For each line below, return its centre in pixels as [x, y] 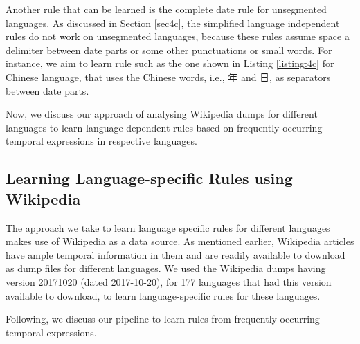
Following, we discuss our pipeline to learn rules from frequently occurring [163, 319]
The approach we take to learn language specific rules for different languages [168, 227]
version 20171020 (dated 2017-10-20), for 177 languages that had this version [169, 281]
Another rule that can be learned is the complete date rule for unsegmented [166, 9]
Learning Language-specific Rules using [149, 178]
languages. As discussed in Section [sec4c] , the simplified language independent [173, 22]
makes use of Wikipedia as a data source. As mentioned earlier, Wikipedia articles [180, 241]
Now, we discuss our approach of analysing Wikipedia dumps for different [162, 114]
